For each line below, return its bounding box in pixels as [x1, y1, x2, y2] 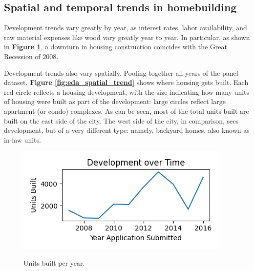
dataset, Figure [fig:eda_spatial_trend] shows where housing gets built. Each [4, 77, 249, 87]
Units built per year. [23, 257, 85, 268]
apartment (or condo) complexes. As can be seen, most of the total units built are [4, 105, 249, 116]
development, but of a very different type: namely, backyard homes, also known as [4, 125, 250, 135]
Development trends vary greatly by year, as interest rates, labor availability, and [4, 22, 247, 33]
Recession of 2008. [4, 51, 59, 61]
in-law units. [4, 134, 41, 145]
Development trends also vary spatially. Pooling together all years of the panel [4, 67, 238, 78]
